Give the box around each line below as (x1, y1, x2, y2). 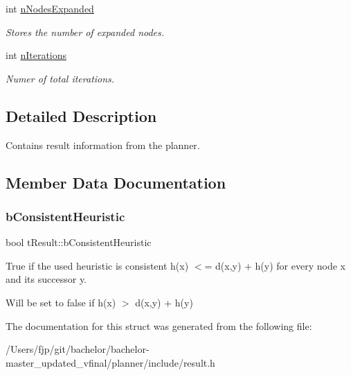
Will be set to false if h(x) (6, 295, 116, 309)
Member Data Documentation (6, 171, 226, 193)
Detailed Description (6, 105, 157, 126)
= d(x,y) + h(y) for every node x (204, 258, 345, 272)
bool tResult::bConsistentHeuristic (6, 235, 152, 250)
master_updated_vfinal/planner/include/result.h (6, 355, 215, 369)
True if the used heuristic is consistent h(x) (6, 258, 189, 272)
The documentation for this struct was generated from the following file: (6, 318, 312, 333)
